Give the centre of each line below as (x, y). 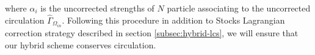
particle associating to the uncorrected (239, 8)
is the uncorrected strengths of (97, 8)
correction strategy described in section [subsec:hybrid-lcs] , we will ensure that (152, 32)
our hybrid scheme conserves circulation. (81, 44)
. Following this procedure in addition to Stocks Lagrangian (173, 20)
